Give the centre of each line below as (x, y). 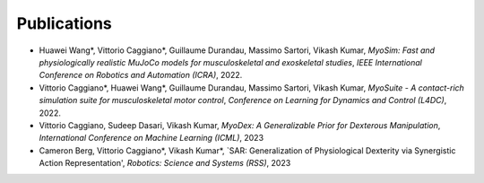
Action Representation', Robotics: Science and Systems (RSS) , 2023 (165, 163)
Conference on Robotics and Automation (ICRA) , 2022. (141, 75)
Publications (64, 23)
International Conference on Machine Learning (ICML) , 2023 (151, 138)
